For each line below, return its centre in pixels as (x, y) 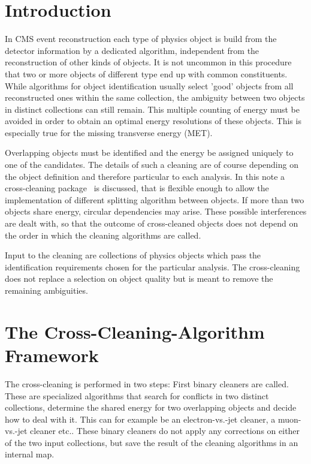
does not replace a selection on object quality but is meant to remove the (139, 278)
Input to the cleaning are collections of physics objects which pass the (133, 255)
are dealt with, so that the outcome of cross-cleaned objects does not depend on (152, 223)
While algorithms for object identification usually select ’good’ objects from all (149, 85)
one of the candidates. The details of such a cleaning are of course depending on (152, 165)
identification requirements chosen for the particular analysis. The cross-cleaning (153, 266)
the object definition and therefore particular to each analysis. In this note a (145, 176)
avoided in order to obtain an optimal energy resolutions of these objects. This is (153, 121)
